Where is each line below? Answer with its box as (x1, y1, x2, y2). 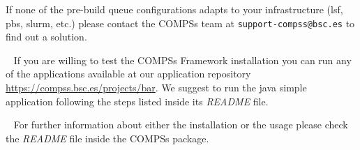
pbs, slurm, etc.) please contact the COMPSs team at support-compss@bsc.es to (6, 15, 355, 30)
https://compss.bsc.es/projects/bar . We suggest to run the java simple (6, 80, 307, 95)
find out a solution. (6, 29, 87, 44)
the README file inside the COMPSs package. (6, 130, 209, 145)
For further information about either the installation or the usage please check (13, 117, 348, 132)
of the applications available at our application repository (6, 66, 251, 81)
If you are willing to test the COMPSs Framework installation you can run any (13, 52, 352, 67)
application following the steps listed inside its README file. (6, 93, 269, 108)
